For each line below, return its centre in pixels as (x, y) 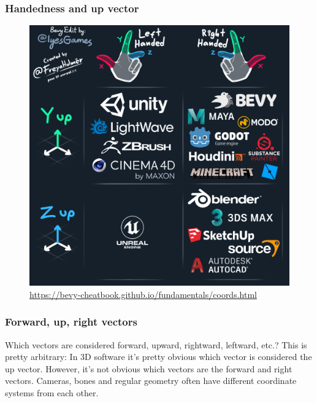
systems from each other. (52, 393)
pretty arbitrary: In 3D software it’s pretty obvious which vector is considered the (158, 357)
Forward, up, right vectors (71, 322)
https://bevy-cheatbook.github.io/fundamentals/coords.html (143, 294)
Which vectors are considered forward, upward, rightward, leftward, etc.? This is (156, 344)
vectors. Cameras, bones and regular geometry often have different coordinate (151, 381)
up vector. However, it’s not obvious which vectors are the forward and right (149, 368)
